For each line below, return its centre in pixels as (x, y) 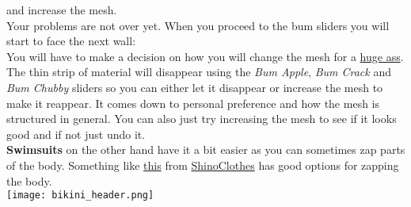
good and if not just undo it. (76, 134)
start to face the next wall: (71, 41)
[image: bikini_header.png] (80, 195)
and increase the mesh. (62, 10)
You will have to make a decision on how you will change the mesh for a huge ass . (205, 56)
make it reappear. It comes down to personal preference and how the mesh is (193, 103)
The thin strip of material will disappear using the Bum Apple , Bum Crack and (199, 72)
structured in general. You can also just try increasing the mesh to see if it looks (202, 119)
